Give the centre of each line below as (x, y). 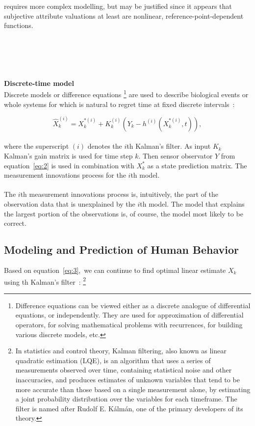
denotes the (105, 146)
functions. (19, 25)
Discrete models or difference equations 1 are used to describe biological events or (126, 93)
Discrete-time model (39, 83)
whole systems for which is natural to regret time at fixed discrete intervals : (119, 104)
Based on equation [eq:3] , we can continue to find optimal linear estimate (115, 270)
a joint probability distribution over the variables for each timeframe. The (126, 399)
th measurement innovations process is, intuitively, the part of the (119, 194)
